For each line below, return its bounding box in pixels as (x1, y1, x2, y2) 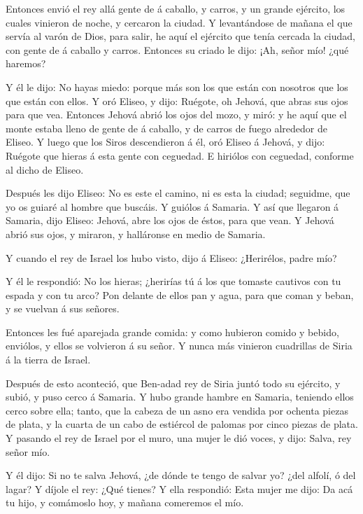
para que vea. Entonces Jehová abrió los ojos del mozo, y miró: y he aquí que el (6, 107, 347, 122)
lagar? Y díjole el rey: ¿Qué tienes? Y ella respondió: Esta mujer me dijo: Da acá (6, 481, 353, 496)
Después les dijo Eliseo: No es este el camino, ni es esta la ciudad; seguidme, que (6, 186, 350, 200)
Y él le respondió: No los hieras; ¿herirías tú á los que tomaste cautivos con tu (6, 274, 341, 289)
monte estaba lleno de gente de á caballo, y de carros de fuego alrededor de (6, 120, 327, 135)
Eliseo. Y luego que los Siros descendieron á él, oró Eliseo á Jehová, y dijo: (6, 134, 325, 149)
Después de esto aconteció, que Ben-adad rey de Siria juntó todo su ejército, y (6, 375, 341, 390)
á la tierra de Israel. (6, 352, 91, 367)
